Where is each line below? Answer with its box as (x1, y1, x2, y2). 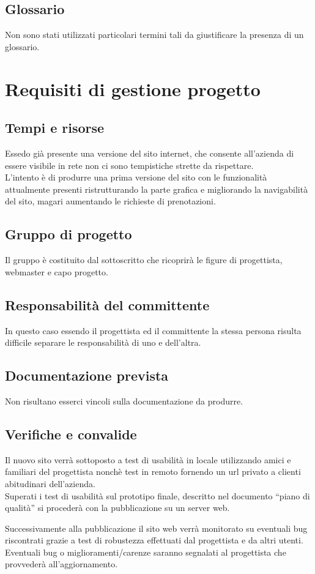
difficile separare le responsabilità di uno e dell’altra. (5, 336, 201, 349)
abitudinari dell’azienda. (5, 477, 95, 490)
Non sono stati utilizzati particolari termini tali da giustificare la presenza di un (5, 28, 304, 41)
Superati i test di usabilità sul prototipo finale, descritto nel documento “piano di (5, 489, 310, 502)
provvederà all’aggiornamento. (5, 557, 118, 570)
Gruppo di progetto (5, 225, 132, 244)
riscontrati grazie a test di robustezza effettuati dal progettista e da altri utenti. (5, 534, 303, 546)
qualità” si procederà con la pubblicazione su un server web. (5, 501, 230, 514)
